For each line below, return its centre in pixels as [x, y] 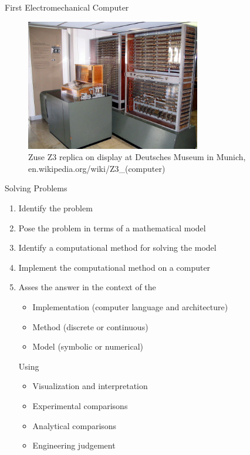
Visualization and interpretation [90, 386]
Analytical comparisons [75, 425]
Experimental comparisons [80, 405]
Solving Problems [36, 188]
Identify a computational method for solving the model [117, 248]
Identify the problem [55, 207]
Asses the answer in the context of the [87, 287]
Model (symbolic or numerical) [88, 346]
